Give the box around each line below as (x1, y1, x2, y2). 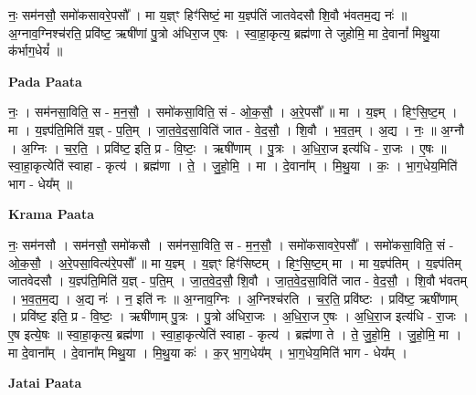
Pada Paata (8, 71, 82, 90)
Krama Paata (8, 204, 94, 223)
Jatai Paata (8, 373, 82, 392)
